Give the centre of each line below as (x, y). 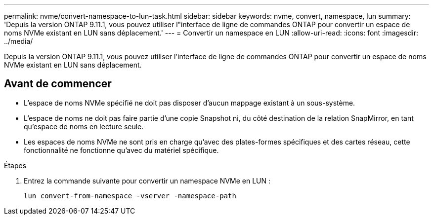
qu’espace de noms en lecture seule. (84, 126)
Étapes (15, 165)
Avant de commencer (58, 84)
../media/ (19, 41)
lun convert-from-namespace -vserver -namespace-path (130, 196)
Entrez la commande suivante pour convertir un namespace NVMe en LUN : (147, 181)
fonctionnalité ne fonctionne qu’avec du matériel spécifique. (121, 150)
